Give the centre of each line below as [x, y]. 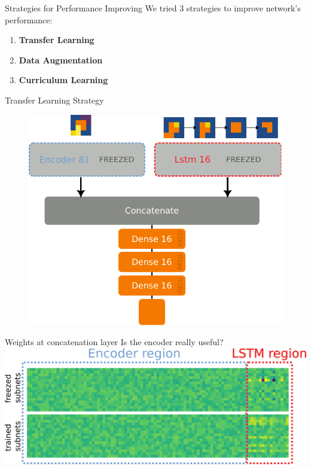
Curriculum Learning [63, 80]
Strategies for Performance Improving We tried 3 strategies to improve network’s [153, 8]
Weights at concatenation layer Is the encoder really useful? [114, 342]
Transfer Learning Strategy [54, 100]
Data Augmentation [61, 60]
